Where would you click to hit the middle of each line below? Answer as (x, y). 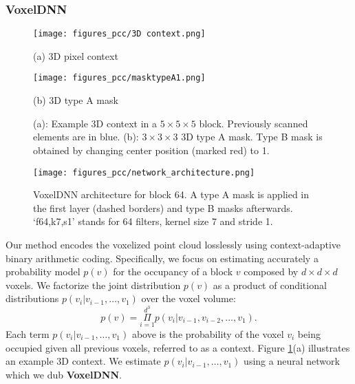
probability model (43, 271)
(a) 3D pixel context (76, 55)
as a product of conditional (270, 285)
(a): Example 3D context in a (95, 123)
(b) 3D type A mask (76, 100)
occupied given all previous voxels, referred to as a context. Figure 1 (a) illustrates (178, 347)
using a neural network (292, 361)
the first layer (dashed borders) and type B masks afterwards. (163, 207)
